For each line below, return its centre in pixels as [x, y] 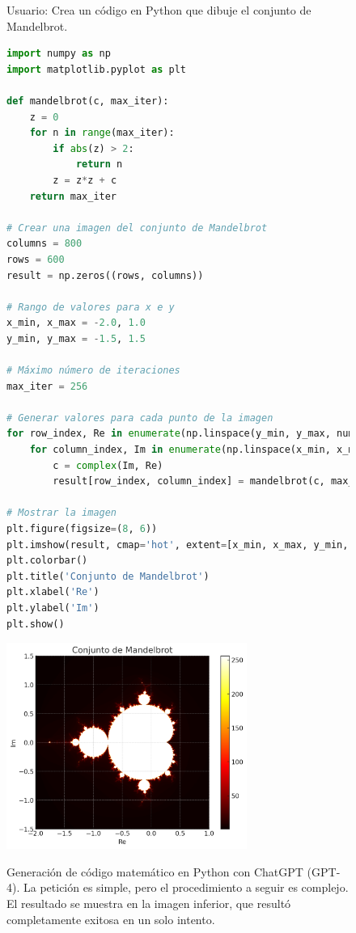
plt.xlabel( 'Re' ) [53, 592]
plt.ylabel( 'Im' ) [53, 608]
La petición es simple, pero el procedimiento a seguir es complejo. [186, 887]
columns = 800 [44, 244]
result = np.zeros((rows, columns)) [105, 275]
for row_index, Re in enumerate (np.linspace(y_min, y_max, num [180, 434]
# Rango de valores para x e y [91, 307]
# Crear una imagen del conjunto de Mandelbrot [137, 228]
